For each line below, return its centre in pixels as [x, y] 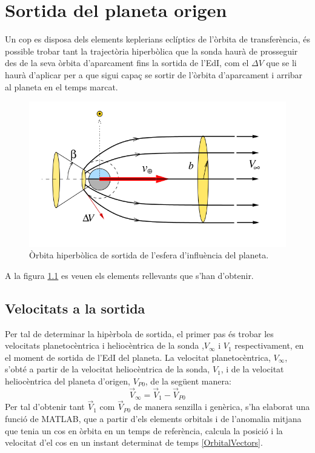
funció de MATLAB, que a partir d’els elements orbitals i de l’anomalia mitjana [153, 419]
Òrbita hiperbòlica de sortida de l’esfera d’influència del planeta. [149, 255]
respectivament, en [269, 345]
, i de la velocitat [252, 369]
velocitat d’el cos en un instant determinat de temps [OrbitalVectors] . [134, 442]
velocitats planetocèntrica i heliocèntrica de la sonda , [104, 345]
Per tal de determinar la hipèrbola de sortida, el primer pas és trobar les [139, 333]
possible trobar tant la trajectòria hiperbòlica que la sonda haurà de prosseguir [151, 51]
